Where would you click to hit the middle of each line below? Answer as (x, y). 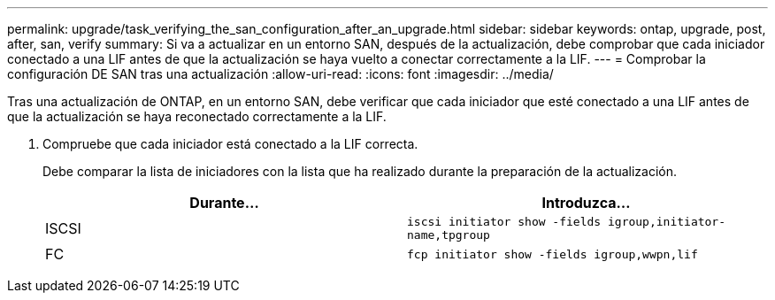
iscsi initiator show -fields (504, 222)
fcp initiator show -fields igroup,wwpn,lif (552, 254)
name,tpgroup (449, 235)
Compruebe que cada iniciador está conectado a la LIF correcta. (230, 144)
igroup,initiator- (667, 222)
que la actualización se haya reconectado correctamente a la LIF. (197, 116)
